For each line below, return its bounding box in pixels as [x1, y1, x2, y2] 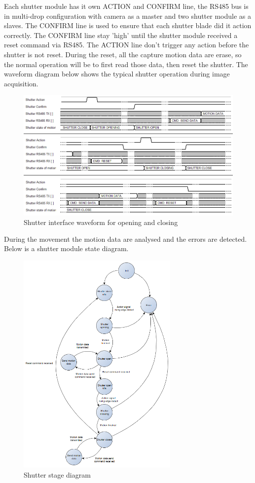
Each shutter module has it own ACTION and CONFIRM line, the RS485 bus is [4, 1, 249, 11]
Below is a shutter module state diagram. [4, 243, 129, 254]
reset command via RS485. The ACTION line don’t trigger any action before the [4, 39, 249, 50]
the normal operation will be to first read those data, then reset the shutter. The [4, 59, 248, 69]
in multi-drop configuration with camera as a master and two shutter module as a [4, 10, 251, 21]
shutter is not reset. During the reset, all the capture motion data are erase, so [4, 49, 242, 59]
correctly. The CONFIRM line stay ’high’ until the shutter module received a [4, 30, 238, 40]
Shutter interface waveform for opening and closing [24, 217, 178, 227]
